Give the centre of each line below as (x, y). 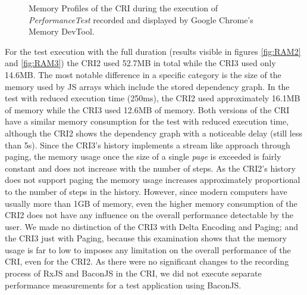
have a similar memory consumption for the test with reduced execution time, (147, 121)
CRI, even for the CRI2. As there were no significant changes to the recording (147, 261)
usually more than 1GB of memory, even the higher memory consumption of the (151, 203)
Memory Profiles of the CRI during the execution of (123, 8)
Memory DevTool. (62, 31)
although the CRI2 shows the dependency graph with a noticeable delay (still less (153, 133)
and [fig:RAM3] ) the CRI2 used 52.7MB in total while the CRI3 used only (140, 63)
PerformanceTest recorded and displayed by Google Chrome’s (141, 19)
